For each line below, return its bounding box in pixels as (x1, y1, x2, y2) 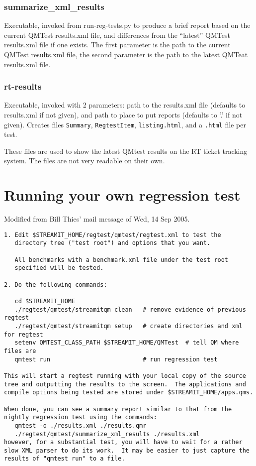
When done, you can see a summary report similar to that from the (4, 405, 232, 413)
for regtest (4, 331, 43, 338)
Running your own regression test (4, 185, 241, 205)
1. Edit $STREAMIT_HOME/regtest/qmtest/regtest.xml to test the (4, 231, 221, 238)
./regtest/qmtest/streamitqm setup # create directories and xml (14, 322, 243, 330)
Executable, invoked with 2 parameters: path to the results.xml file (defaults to (4, 100, 246, 110)
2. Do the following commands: (4, 281, 107, 288)
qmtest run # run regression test (14, 355, 218, 363)
